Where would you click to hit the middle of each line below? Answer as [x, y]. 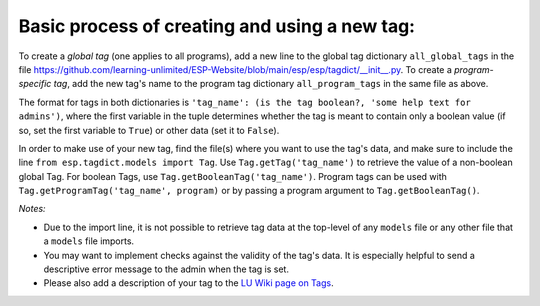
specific [35, 84]
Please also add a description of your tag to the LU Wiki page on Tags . [188, 283]
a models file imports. [89, 241]
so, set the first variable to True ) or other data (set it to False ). [149, 130]
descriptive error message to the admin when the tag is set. [166, 269]
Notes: [32, 209]
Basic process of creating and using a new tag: [216, 26]
